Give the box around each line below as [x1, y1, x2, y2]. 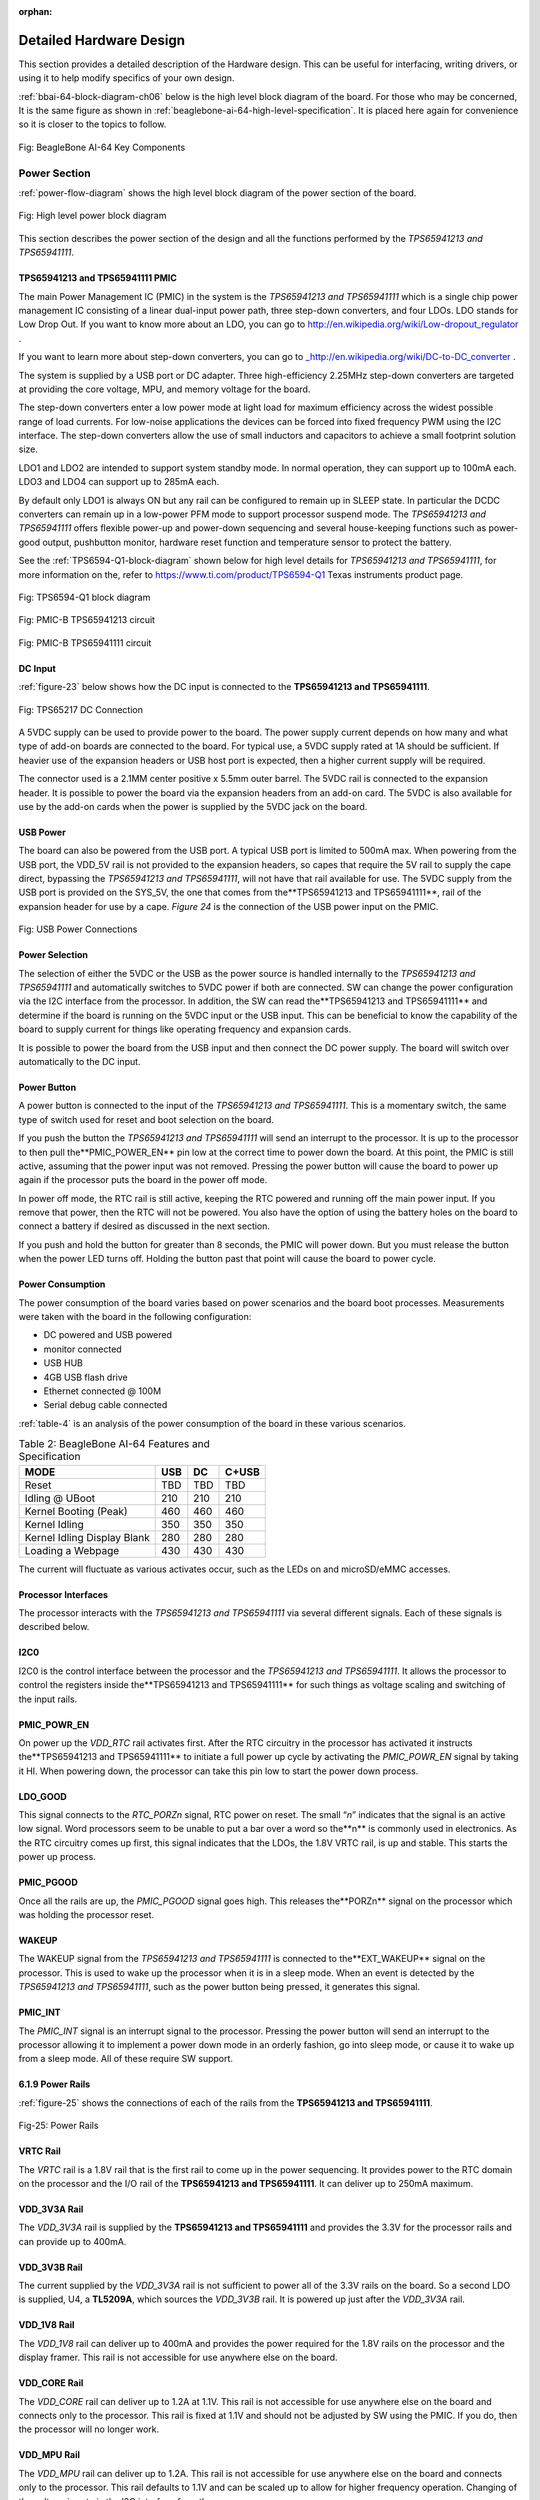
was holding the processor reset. [18, 1909, 155, 1921]
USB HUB [43, 1357, 84, 1369]
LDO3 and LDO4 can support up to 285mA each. [18, 476, 220, 488]
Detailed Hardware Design [18, 31, 185, 49]
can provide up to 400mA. [18, 2235, 127, 2247]
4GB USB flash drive [43, 1371, 129, 1383]
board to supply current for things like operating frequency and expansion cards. [18, 1023, 352, 1035]
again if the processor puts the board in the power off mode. [18, 1174, 268, 1186]
